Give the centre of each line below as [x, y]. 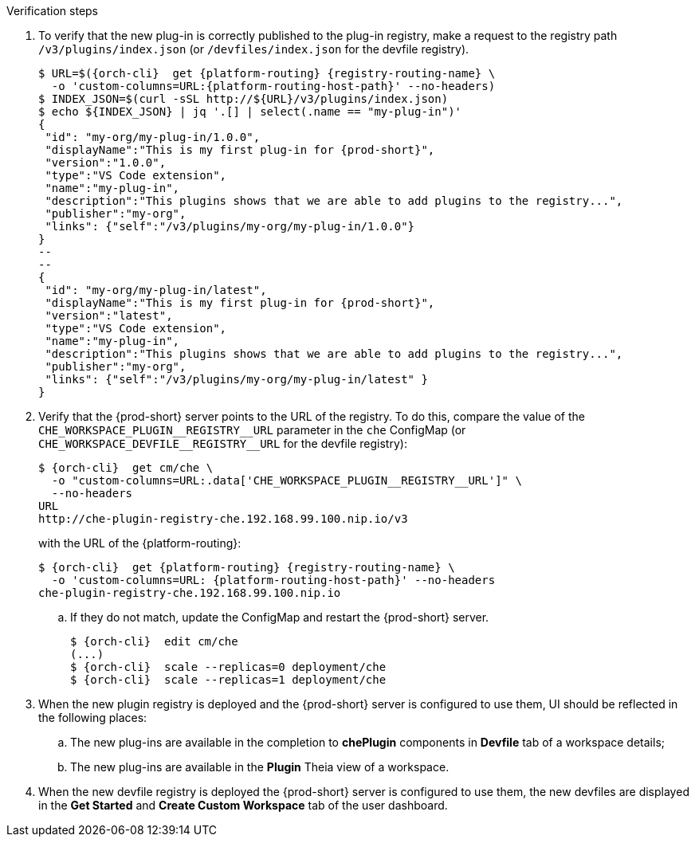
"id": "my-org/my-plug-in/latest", [156, 290]
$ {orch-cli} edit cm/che [154, 641]
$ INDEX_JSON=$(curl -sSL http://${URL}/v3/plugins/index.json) [243, 99]
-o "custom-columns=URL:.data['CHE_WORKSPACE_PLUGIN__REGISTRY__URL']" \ [287, 480]
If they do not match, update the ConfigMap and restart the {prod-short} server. [280, 617]
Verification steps [53, 11]
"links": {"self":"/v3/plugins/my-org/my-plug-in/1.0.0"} [230, 226]
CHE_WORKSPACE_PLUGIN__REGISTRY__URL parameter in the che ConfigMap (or [252, 430]
